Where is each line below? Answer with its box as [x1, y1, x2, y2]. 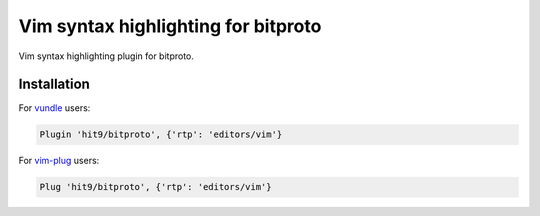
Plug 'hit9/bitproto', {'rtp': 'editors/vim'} [39, 181, 272, 193]
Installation [18, 76, 90, 93]
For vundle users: [18, 102, 91, 114]
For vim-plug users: [18, 155, 100, 167]
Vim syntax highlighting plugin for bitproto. [18, 50, 195, 62]
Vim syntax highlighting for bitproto [18, 15, 322, 37]
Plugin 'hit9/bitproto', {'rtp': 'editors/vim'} [39, 129, 283, 140]
